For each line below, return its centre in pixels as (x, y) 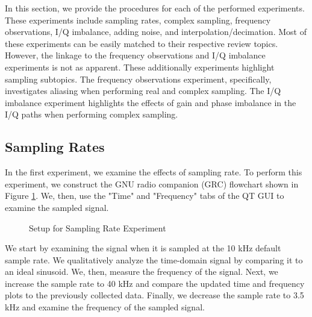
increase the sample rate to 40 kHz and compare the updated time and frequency (155, 283)
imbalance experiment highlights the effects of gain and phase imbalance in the (151, 102)
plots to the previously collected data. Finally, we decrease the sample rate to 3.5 (154, 295)
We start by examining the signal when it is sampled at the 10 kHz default (143, 248)
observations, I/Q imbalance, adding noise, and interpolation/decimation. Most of (156, 32)
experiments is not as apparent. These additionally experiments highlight (140, 67)
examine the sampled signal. (57, 207)
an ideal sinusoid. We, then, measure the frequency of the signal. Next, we (142, 271)
